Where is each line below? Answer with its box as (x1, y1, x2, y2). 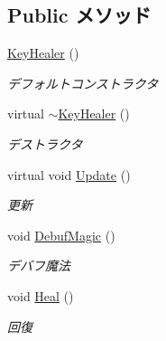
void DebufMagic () (7, 225, 115, 244)
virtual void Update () (7, 165, 131, 184)
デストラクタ (7, 134, 83, 153)
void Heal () (7, 286, 74, 305)
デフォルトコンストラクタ (7, 73, 159, 92)
